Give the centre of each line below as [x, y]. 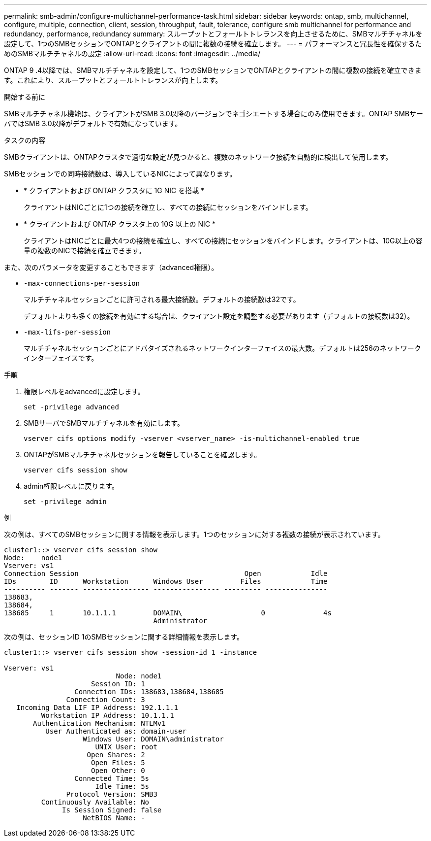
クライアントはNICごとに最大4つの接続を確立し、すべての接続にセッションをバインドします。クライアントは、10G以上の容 [223, 241]
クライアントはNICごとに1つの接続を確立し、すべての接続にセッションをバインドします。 [168, 207]
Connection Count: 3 [106, 700]
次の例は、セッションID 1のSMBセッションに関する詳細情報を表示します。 [124, 637]
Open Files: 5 [118, 763]
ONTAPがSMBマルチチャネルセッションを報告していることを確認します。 [142, 454]
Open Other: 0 [118, 771]
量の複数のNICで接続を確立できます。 [85, 251]
